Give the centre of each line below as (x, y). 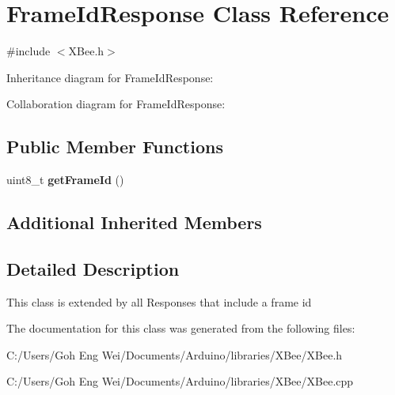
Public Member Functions (115, 147)
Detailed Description (93, 268)
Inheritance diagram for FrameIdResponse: (110, 77)
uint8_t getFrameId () (65, 180)
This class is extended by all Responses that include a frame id (159, 301)
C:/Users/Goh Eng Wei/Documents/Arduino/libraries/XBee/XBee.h (175, 354)
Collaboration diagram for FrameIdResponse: (116, 104)
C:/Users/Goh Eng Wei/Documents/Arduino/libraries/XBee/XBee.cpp (180, 381)
